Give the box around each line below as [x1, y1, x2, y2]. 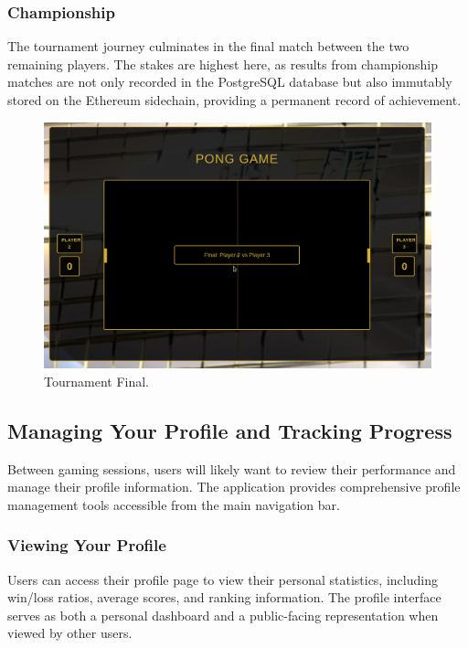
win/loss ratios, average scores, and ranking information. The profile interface [7, 588, 441, 607]
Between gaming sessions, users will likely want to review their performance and [7, 459, 456, 478]
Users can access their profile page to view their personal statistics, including [7, 569, 438, 589]
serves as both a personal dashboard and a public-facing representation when [7, 605, 439, 624]
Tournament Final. [44, 371, 149, 390]
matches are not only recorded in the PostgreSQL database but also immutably [7, 72, 452, 91]
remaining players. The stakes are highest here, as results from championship [7, 54, 438, 73]
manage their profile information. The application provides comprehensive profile [7, 477, 461, 496]
